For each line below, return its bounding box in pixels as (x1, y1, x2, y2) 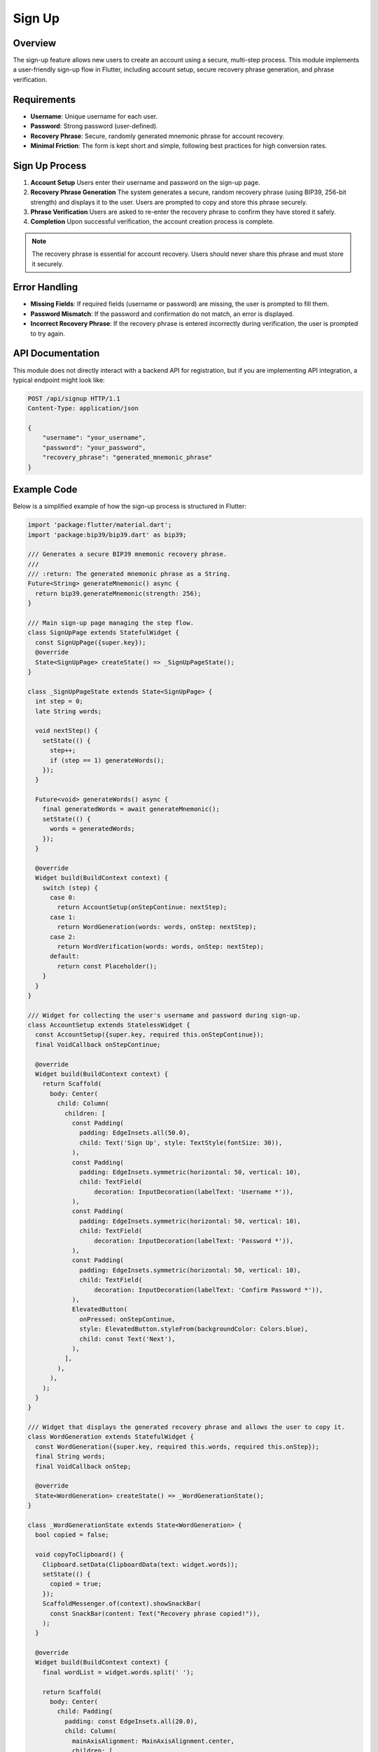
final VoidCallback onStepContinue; (35, 1041, 161, 1048)
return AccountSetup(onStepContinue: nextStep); (57, 903, 227, 911)
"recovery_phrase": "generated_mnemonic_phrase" (42, 453, 213, 462)
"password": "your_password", (42, 444, 146, 451)
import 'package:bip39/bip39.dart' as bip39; (27, 531, 187, 539)
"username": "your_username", (42, 434, 146, 442)
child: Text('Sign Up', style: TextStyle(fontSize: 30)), (79, 1139, 283, 1147)
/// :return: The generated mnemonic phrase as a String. (27, 570, 231, 578)
